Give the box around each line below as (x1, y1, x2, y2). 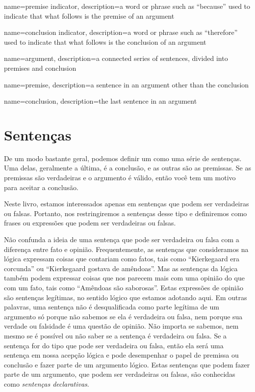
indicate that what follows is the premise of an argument (4, 10, 175, 21)
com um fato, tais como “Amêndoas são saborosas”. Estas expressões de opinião (4, 282, 243, 292)
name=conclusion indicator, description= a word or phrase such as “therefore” (4, 27, 238, 37)
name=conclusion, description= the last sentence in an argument (4, 96, 197, 106)
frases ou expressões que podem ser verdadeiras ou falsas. (4, 218, 176, 228)
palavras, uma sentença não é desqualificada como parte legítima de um (4, 302, 219, 312)
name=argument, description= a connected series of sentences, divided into (4, 53, 228, 63)
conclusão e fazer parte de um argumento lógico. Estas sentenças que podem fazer (4, 359, 250, 369)
